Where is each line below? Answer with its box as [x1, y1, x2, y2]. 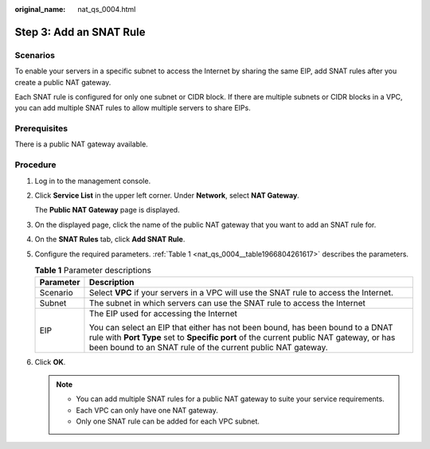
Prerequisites [14, 123, 68, 135]
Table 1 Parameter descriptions [34, 265, 151, 276]
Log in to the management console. [34, 176, 151, 185]
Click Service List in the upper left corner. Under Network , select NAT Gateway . [34, 191, 300, 200]
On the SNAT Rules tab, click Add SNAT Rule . [34, 235, 186, 244]
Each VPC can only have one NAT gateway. [76, 405, 218, 415]
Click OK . [34, 357, 66, 367]
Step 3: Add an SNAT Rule [14, 25, 147, 39]
